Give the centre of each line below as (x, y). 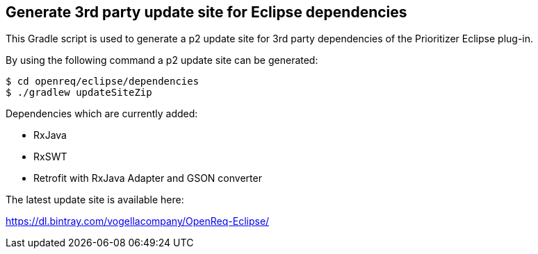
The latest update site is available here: (95, 200)
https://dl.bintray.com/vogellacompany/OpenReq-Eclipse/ (138, 221)
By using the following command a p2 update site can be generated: (162, 60)
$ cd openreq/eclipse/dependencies (103, 82)
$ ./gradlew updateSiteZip (79, 93)
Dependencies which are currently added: (102, 114)
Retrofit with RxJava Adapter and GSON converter (148, 178)
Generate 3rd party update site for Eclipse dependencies (206, 12)
